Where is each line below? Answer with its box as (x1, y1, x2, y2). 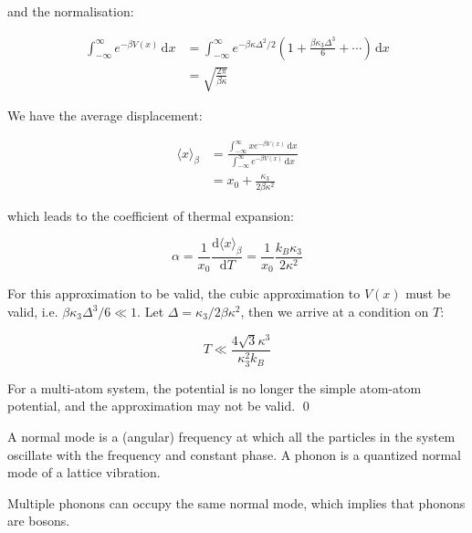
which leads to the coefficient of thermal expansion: (7, 205, 295, 225)
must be (405, 284, 451, 303)
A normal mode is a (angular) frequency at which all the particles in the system (7, 427, 456, 446)
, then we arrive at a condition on (240, 302, 429, 321)
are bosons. (7, 511, 70, 530)
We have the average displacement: (7, 106, 203, 125)
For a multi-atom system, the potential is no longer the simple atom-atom (7, 378, 422, 397)
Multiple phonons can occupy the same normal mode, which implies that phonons (7, 493, 466, 512)
